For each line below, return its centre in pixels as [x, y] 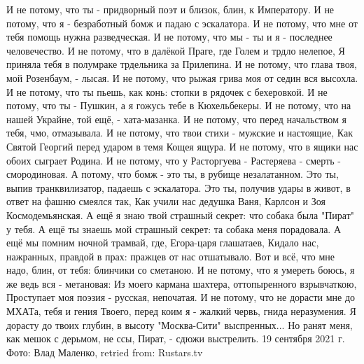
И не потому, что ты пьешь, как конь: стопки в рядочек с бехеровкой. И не [167, 91]
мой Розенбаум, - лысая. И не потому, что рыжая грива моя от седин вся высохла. [182, 77]
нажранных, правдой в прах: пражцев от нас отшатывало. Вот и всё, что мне [171, 256]
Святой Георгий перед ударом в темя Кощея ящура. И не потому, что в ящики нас [182, 146]
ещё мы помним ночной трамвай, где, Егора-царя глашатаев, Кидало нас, [163, 243]
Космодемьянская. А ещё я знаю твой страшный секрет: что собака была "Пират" [180, 215]
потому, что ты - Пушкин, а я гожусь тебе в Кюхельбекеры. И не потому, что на [179, 105]
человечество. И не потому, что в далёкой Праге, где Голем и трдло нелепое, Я [176, 50]
